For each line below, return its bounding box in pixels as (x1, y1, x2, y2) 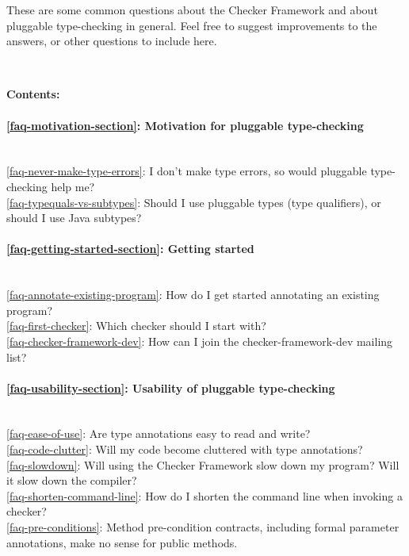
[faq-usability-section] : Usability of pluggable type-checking (6, 379, 335, 396)
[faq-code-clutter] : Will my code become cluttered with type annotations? (6, 441, 363, 458)
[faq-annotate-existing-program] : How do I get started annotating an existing (6, 286, 380, 303)
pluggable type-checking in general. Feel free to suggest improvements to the (6, 17, 377, 33)
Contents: (6, 86, 60, 102)
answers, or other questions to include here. (6, 33, 217, 49)
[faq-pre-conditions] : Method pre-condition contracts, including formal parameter (6, 519, 399, 535)
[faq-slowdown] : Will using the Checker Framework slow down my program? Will (6, 456, 399, 473)
